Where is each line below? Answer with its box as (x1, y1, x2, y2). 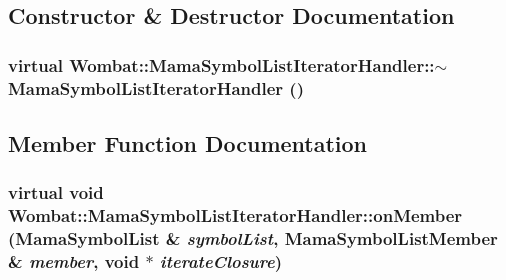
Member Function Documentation (8, 127, 368, 158)
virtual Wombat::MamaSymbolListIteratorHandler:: (8, 52, 435, 77)
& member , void (8, 249, 140, 274)
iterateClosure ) (159, 249, 283, 274)
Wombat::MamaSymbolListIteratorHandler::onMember (8, 203, 463, 228)
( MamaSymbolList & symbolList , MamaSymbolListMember (8, 226, 498, 251)
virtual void (8, 180, 104, 205)
